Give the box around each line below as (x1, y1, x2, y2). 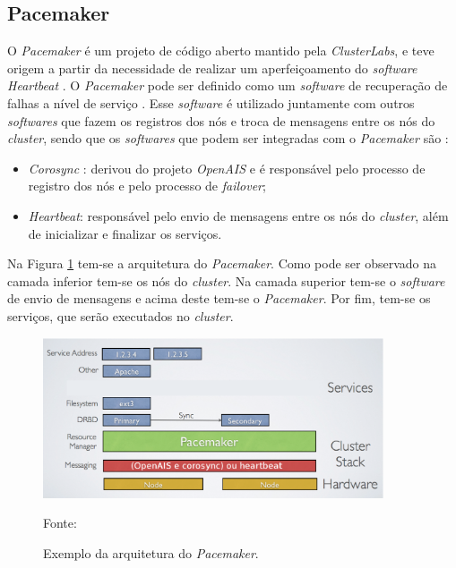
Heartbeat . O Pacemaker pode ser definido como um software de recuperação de (7, 76, 448, 95)
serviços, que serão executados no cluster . (7, 306, 234, 325)
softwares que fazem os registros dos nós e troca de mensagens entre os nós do (7, 111, 435, 130)
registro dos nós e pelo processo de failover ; (28, 176, 266, 195)
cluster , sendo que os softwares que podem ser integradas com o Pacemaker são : (7, 129, 449, 148)
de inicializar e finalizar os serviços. (28, 224, 222, 242)
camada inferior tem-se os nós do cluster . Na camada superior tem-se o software (7, 271, 445, 290)
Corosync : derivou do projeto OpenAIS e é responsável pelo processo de (28, 158, 426, 177)
